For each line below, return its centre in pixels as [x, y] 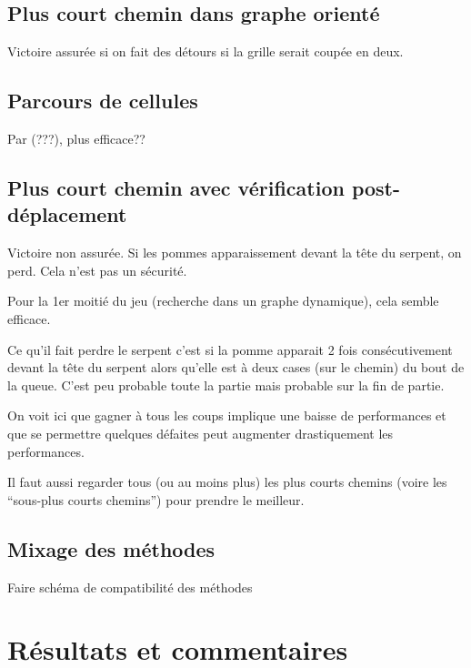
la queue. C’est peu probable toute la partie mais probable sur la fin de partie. [226, 385]
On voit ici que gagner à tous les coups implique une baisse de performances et [227, 415]
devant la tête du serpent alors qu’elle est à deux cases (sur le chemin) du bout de [236, 367]
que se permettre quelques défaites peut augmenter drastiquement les [200, 433]
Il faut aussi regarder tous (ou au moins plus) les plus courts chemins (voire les [227, 482]
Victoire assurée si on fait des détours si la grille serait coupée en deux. [205, 51]
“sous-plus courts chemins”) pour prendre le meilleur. [156, 499]
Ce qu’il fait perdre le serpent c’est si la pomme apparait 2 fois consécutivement [230, 349]
